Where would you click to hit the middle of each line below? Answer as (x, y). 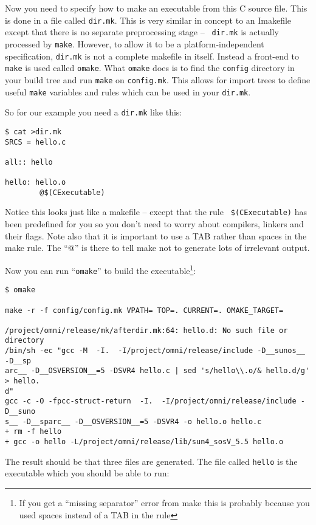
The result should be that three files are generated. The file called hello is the (151, 461)
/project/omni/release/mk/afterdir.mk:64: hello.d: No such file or (146, 330)
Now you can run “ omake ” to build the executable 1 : (101, 269)
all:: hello (29, 162)
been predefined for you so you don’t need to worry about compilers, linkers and (154, 224)
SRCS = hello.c (36, 142)
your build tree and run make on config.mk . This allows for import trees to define (158, 79)
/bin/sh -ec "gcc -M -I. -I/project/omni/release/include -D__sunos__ (155, 351)
